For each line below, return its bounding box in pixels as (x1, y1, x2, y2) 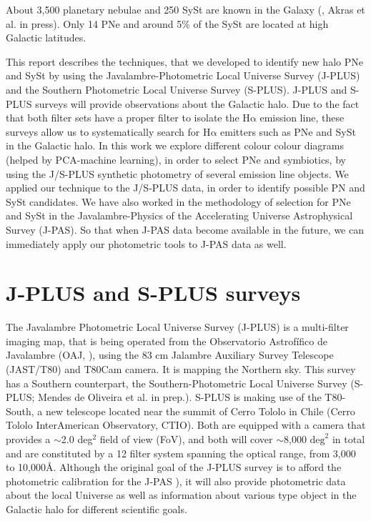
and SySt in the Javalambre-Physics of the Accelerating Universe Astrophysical (6, 208, 353, 223)
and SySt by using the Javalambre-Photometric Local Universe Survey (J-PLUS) (6, 68, 360, 83)
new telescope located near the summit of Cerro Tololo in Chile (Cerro (46, 403, 355, 418)
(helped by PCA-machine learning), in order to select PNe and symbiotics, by (6, 152, 346, 167)
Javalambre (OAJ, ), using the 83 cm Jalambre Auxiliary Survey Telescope (6, 347, 334, 362)
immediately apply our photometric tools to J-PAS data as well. (6, 236, 287, 251)
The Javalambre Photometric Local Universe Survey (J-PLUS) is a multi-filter (6, 319, 349, 334)
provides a (6, 431, 51, 446)
